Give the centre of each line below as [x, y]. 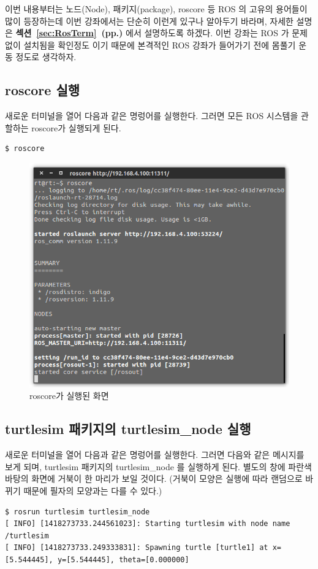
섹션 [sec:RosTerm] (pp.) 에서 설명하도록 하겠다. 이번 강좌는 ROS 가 [152, 33]
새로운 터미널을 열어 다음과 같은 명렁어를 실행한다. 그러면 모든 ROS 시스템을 [152, 116]
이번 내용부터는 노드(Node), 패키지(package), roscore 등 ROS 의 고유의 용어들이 [156, 9]
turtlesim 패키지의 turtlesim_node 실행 [128, 429]
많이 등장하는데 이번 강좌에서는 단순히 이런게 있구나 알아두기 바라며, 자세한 [149, 21]
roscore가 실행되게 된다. [76, 127]
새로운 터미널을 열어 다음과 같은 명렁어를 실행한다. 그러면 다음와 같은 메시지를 [155, 455]
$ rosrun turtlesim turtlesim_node [78, 512]
